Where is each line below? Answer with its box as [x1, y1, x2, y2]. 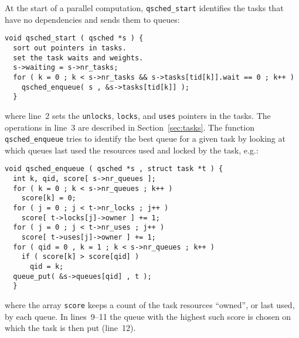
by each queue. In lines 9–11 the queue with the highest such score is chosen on [5, 310, 291, 322]
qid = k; [29, 262, 64, 271]
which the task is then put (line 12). [5, 322, 136, 334]
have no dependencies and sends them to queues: [5, 13, 180, 25]
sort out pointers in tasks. [13, 43, 127, 52]
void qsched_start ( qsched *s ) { [5, 34, 144, 43]
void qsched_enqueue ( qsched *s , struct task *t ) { [5, 165, 223, 173]
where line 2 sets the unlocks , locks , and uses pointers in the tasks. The [5, 109, 271, 121]
